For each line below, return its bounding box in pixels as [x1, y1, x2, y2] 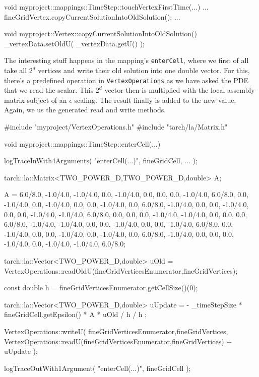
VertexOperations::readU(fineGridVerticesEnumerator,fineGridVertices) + [4, 336, 232, 346]
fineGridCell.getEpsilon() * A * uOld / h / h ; [4, 309, 147, 320]
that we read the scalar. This [4, 85, 94, 95]
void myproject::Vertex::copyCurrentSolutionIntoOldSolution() [4, 28, 197, 39]
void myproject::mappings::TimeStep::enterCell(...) [4, 138, 161, 149]
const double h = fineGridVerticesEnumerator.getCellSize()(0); [4, 282, 198, 293]
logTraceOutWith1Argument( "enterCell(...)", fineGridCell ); [4, 362, 191, 373]
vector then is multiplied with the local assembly [104, 85, 255, 95]
